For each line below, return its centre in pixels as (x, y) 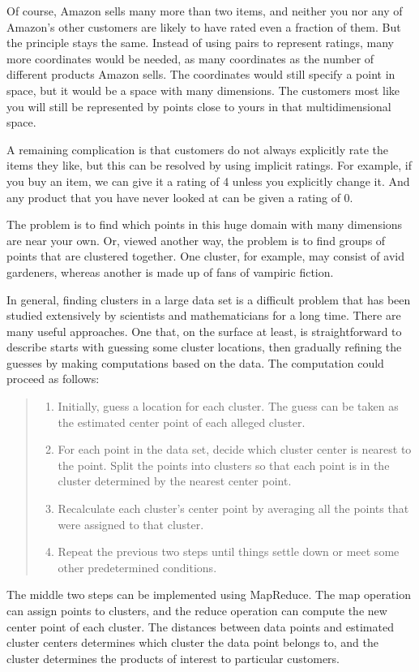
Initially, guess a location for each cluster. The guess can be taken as (228, 406)
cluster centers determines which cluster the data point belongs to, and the (193, 642)
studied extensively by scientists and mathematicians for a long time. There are (204, 315)
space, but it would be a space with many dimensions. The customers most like (203, 90)
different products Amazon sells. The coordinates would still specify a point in (201, 74)
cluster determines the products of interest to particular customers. (173, 658)
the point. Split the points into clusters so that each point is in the (224, 465)
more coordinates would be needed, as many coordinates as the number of (190, 58)
